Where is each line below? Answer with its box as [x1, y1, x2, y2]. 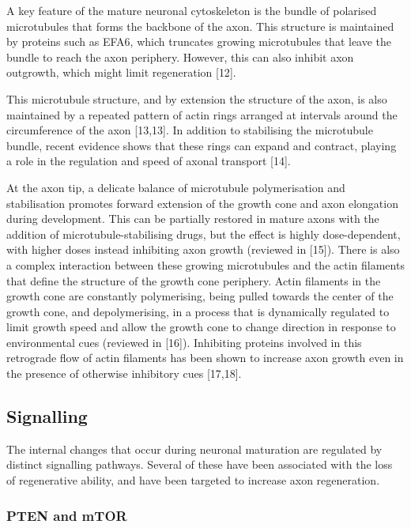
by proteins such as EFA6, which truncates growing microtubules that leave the [6, 33, 392, 50]
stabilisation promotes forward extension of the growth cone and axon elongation [6, 194, 398, 211]
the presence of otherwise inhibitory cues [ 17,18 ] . [6, 365, 242, 382]
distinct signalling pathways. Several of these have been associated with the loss [6, 456, 393, 473]
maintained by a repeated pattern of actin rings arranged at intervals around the [6, 106, 398, 123]
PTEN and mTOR [6, 505, 127, 525]
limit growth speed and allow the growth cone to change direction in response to [6, 319, 396, 335]
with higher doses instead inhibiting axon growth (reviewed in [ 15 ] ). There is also [6, 241, 400, 258]
